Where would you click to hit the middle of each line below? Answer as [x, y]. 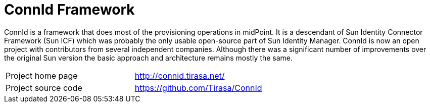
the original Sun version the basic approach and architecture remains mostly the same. [149, 58]
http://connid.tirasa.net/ [180, 75]
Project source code [44, 88]
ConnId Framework [69, 10]
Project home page [42, 75]
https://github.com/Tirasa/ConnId [198, 88]
